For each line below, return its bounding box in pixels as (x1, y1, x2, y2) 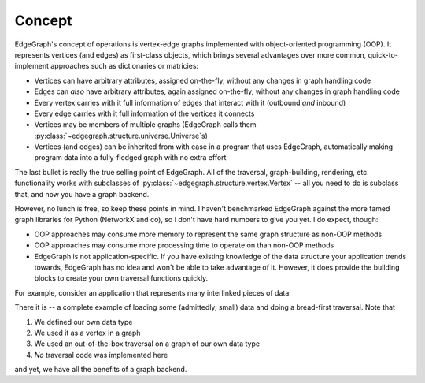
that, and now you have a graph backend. (14, 189, 150, 199)
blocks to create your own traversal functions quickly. (34, 273, 209, 283)
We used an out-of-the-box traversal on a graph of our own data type (34, 339, 260, 348)
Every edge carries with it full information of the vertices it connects (34, 109, 255, 118)
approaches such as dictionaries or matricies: (50, 61, 199, 71)
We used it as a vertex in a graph (34, 328, 141, 337)
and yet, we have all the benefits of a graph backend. (14, 365, 187, 374)
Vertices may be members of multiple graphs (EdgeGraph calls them (34, 120, 257, 129)
